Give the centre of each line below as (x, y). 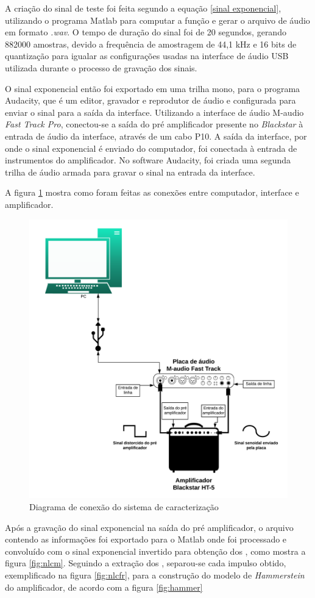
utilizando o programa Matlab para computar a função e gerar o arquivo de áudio (157, 20)
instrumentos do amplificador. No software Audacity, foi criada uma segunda (148, 160)
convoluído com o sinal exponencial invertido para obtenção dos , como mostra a (155, 551)
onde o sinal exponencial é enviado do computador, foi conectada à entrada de (151, 148)
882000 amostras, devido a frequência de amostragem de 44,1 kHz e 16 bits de (151, 44)
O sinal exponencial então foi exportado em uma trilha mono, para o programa (153, 88)
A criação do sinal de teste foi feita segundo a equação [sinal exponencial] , (143, 8)
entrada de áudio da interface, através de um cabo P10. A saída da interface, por (156, 136)
